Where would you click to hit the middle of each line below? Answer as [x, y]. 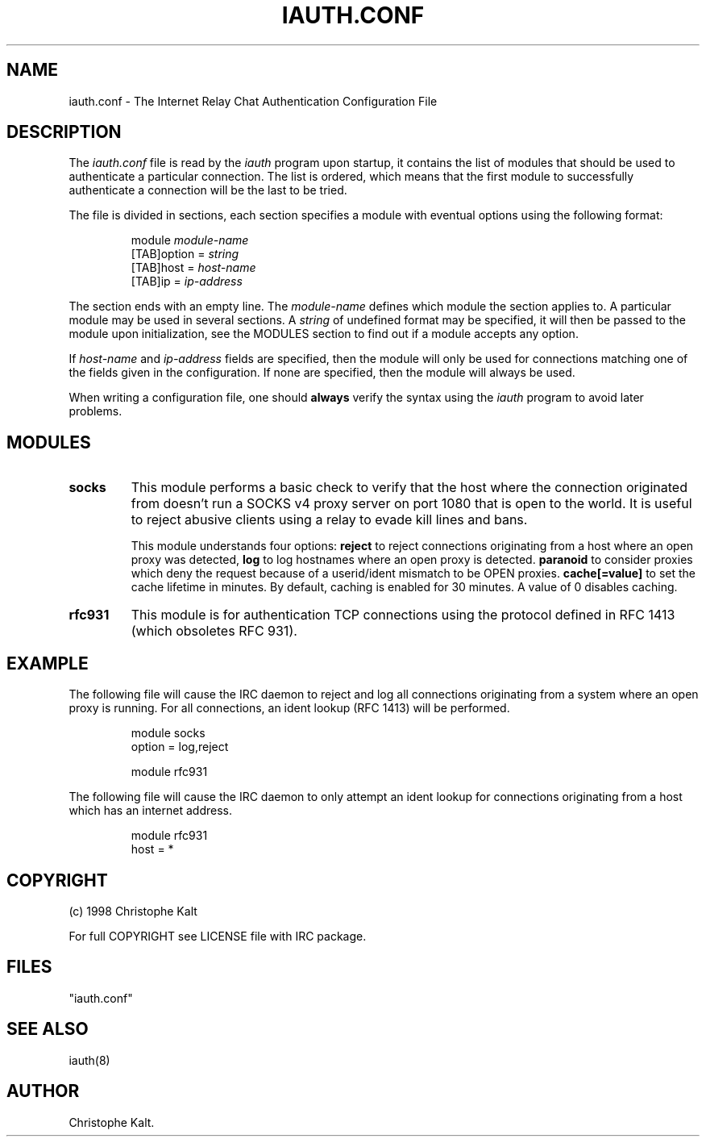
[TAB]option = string [185, 254]
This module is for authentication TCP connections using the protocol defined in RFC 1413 [403, 615]
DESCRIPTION [64, 132]
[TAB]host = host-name [193, 268]
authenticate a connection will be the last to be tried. [208, 190]
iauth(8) [89, 1060]
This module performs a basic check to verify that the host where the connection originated [409, 488]
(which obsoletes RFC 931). [214, 631]
